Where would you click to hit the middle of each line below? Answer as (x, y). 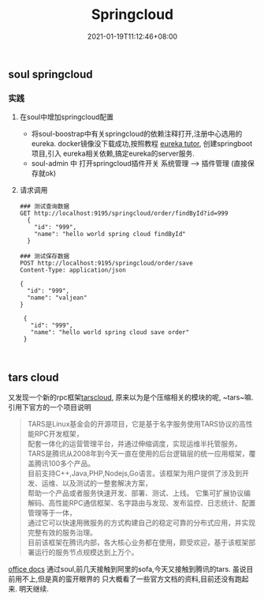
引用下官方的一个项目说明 (50, 408)
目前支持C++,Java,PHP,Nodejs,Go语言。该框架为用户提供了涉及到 (135, 473)
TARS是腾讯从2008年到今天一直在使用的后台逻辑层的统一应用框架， (138, 454)
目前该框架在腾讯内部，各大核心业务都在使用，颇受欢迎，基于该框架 (138, 543)
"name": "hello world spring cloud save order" (110, 332)
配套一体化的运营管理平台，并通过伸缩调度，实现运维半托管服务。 (134, 444)
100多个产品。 (72, 464)
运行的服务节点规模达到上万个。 (86, 552)
